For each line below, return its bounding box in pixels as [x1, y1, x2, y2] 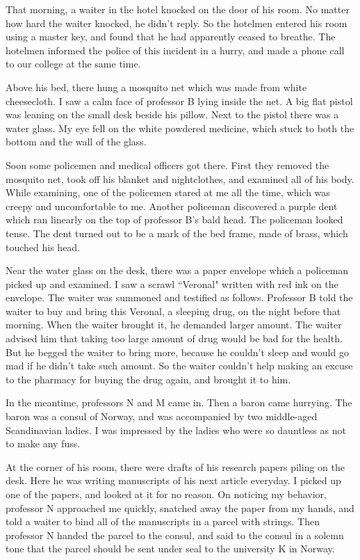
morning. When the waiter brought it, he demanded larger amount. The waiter [6, 317, 342, 332]
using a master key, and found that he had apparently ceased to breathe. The [6, 29, 336, 44]
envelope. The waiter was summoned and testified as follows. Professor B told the [6, 290, 353, 305]
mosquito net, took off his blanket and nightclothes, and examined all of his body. [6, 171, 354, 186]
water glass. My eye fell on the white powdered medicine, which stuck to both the [6, 120, 354, 135]
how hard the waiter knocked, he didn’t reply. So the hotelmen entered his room [6, 15, 347, 30]
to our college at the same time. [6, 56, 141, 71]
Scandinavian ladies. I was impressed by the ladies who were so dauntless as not [6, 422, 346, 437]
